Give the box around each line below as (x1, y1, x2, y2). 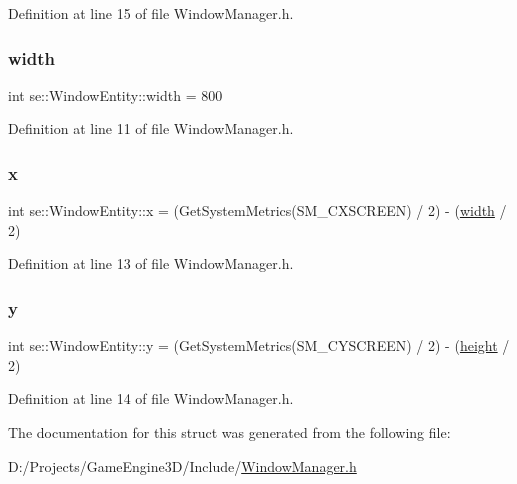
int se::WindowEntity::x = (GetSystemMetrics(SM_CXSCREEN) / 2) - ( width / (8, 200, 507, 221)
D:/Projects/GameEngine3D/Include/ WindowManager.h (8, 455, 357, 476)
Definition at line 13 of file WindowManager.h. (8, 253, 294, 274)
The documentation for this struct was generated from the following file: (8, 422, 451, 442)
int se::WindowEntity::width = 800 (8, 84, 223, 105)
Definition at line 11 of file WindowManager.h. (8, 118, 294, 139)
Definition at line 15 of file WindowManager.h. (8, 3, 294, 23)
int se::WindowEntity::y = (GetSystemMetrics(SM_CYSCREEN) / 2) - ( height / (8, 335, 510, 356)
